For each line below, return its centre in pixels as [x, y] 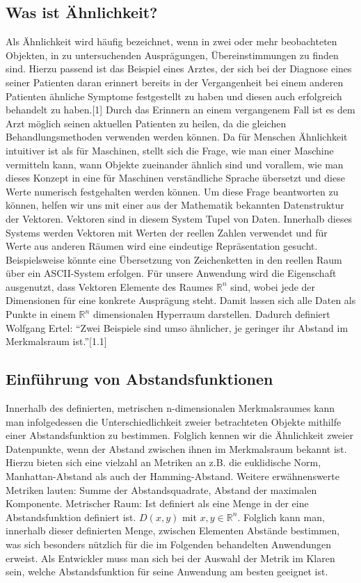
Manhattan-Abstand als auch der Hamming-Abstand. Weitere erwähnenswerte [173, 476]
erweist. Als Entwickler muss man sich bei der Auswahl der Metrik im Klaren [170, 558]
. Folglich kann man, [281, 517]
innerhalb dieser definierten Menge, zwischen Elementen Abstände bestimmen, [173, 530]
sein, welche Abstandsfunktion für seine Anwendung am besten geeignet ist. [167, 572]
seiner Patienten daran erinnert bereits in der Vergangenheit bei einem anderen [175, 82]
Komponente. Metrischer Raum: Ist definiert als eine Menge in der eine [157, 503]
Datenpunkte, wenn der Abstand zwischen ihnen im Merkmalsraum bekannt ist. [176, 448]
